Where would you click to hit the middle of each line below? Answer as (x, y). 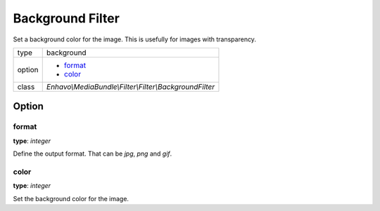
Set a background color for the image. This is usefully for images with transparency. (135, 39)
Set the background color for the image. (71, 198)
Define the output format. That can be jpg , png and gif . (93, 154)
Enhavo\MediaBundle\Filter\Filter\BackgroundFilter (131, 86)
